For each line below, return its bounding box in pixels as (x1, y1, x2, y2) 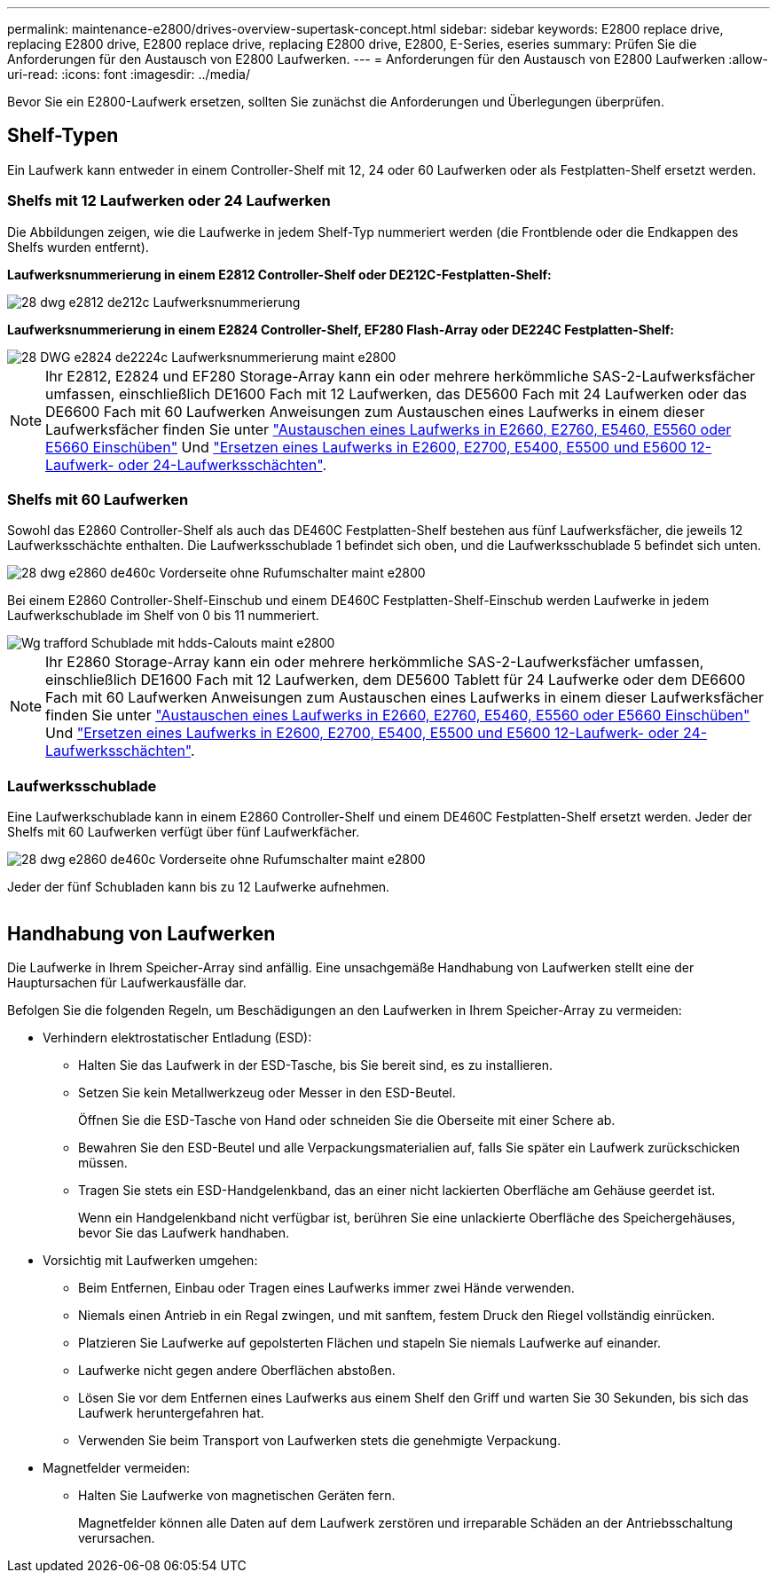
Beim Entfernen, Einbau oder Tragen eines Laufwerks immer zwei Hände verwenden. (78, 1279, 575, 1295)
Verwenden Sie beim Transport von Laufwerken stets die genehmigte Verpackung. (78, 1432, 561, 1448)
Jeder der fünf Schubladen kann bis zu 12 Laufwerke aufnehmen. (7, 879, 390, 895)
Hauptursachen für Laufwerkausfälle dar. (7, 974, 247, 990)
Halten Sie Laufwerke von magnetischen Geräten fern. (78, 1487, 396, 1503)
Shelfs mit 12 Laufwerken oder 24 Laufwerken (7, 192, 331, 210)
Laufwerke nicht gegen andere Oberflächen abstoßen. (78, 1362, 396, 1378)
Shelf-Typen (7, 124, 119, 147)
